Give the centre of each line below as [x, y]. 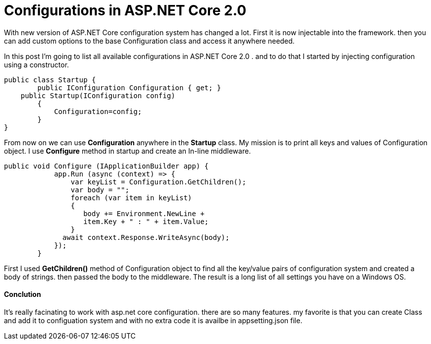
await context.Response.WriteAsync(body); [146, 237]
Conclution [23, 294]
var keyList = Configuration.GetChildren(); [158, 182]
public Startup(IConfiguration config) [98, 95]
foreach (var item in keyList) [131, 198]
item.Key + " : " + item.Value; [146, 221]
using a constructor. [37, 64]
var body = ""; [100, 190]
